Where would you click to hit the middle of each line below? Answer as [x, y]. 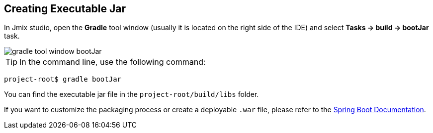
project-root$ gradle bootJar [63, 79]
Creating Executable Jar [65, 9]
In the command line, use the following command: [113, 62]
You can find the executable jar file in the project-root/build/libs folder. [131, 94]
